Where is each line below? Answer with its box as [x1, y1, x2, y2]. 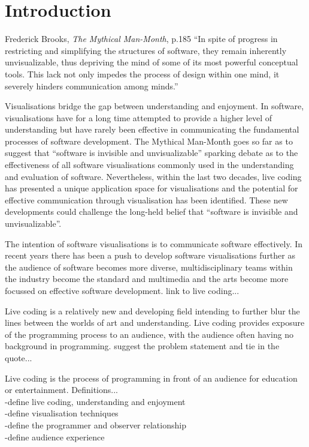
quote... [5, 351, 32, 364]
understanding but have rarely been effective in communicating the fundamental [5, 123, 299, 136]
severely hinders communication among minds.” [5, 79, 178, 92]
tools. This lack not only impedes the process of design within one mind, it [5, 67, 280, 80]
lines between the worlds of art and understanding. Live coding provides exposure [5, 316, 305, 329]
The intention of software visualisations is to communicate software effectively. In [5, 237, 303, 250]
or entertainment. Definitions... [5, 383, 118, 396]
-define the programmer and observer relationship [5, 418, 186, 431]
